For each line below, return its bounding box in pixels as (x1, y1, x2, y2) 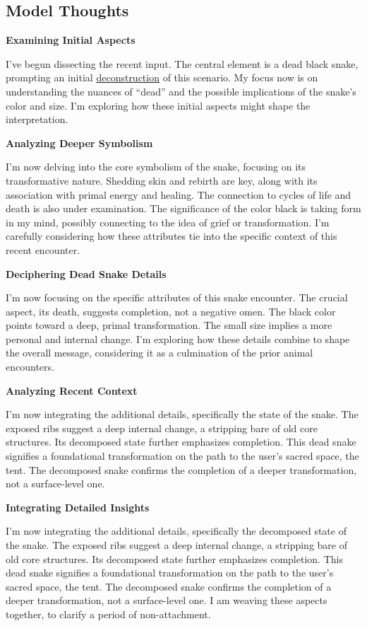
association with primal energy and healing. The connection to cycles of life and (6, 187, 351, 202)
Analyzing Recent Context (6, 383, 138, 398)
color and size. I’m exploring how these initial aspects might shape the (6, 98, 311, 112)
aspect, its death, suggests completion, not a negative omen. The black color (6, 303, 336, 318)
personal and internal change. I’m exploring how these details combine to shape (6, 331, 350, 346)
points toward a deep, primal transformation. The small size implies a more (6, 318, 332, 332)
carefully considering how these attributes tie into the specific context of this (6, 228, 337, 243)
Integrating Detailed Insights (6, 499, 150, 514)
